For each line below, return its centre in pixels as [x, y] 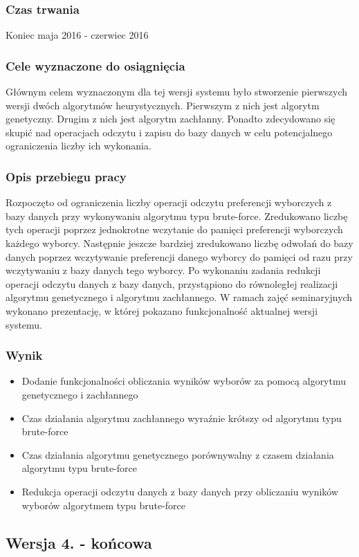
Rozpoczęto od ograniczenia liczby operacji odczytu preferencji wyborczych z [169, 202]
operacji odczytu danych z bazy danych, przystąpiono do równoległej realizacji [172, 283]
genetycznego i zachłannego [80, 394]
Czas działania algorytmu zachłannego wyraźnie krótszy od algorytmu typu [182, 418]
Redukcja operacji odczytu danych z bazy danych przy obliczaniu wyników [180, 491]
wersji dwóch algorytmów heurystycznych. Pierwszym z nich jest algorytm [163, 105]
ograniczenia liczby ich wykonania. [79, 146]
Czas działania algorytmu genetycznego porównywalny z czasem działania [178, 454]
